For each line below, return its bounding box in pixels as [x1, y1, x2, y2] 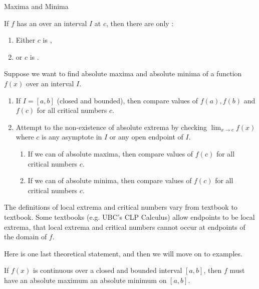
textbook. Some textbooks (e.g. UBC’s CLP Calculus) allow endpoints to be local [4, 211, 255, 222]
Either [16, 35, 36, 45]
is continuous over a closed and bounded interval [33, 265, 182, 275]
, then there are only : [106, 18, 174, 28]
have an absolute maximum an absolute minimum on [4, 274, 167, 285]
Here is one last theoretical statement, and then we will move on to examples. [4, 248, 242, 258]
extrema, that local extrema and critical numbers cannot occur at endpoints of [4, 221, 245, 232]
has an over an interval [17, 18, 87, 28]
